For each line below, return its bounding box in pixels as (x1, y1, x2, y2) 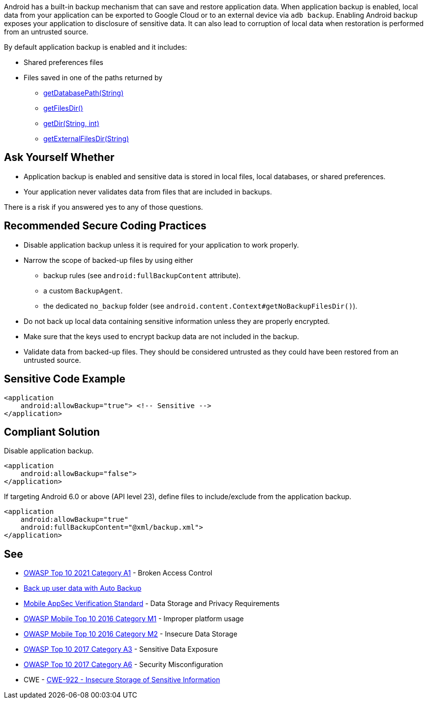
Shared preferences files (24, 58, 104, 66)
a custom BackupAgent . (43, 286, 123, 295)
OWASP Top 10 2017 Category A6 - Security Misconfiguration (24, 660, 223, 669)
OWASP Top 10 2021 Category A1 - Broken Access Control (24, 569, 213, 577)
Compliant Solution (4, 425, 100, 438)
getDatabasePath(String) (43, 89, 124, 97)
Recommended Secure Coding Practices (4, 220, 207, 232)
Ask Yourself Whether (4, 151, 115, 164)
